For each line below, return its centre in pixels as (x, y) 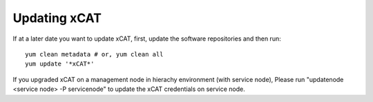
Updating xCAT (57, 18)
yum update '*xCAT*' (60, 64)
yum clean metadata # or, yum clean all (94, 54)
